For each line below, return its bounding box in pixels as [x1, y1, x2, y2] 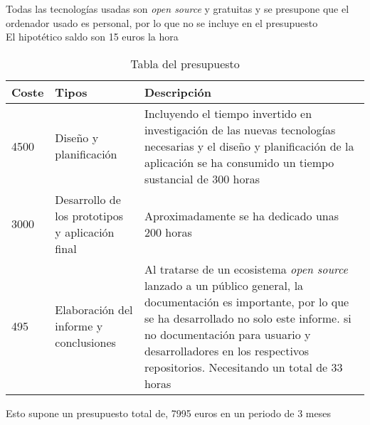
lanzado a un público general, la [144, 276, 304, 294]
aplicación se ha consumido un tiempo [144, 154, 334, 171]
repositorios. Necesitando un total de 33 [144, 358, 343, 375]
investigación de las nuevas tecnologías [144, 121, 336, 138]
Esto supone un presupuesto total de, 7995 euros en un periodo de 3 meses [6, 405, 332, 420]
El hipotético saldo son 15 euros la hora [6, 29, 179, 44]
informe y [55, 318, 103, 335]
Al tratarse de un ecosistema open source [144, 260, 348, 277]
